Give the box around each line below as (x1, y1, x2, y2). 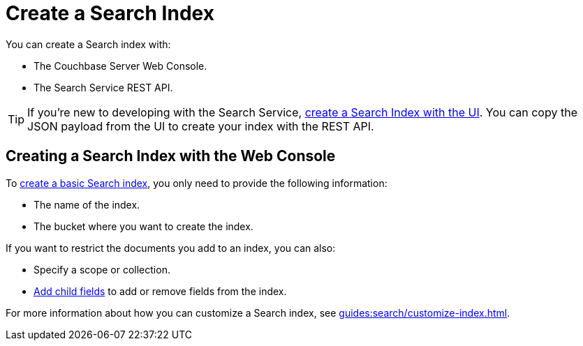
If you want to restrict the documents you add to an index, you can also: (6, 241, 336, 254)
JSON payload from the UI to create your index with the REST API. (27, 119, 374, 133)
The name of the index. (34, 198, 140, 211)
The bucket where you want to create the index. (34, 220, 253, 232)
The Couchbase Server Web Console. (34, 59, 207, 72)
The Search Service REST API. (34, 81, 173, 93)
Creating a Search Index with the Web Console (6, 147, 336, 165)
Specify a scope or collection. (34, 263, 170, 276)
